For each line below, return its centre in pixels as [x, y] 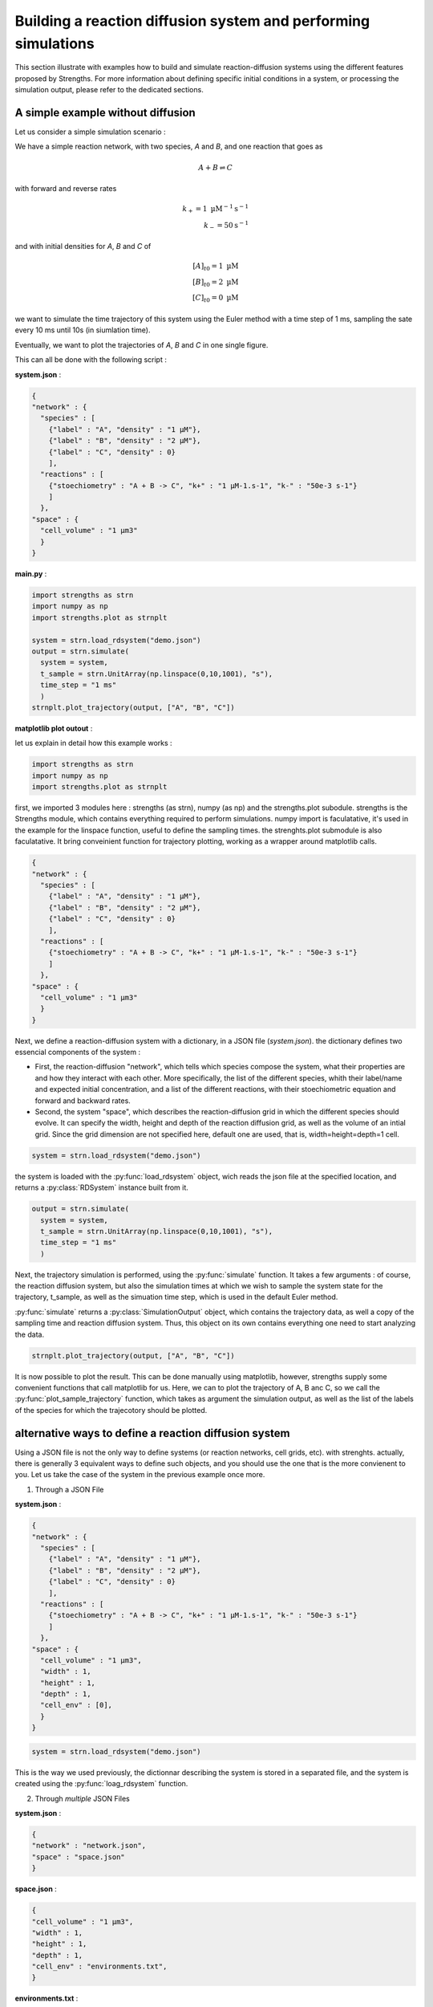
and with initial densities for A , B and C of [83, 246]
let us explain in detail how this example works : [93, 743]
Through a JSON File [69, 1489]
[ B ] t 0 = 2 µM [216, 283]
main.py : [31, 574]
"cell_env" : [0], [76, 1705]
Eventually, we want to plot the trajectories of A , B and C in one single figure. [142, 344]
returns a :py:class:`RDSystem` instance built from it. [101, 1187]
